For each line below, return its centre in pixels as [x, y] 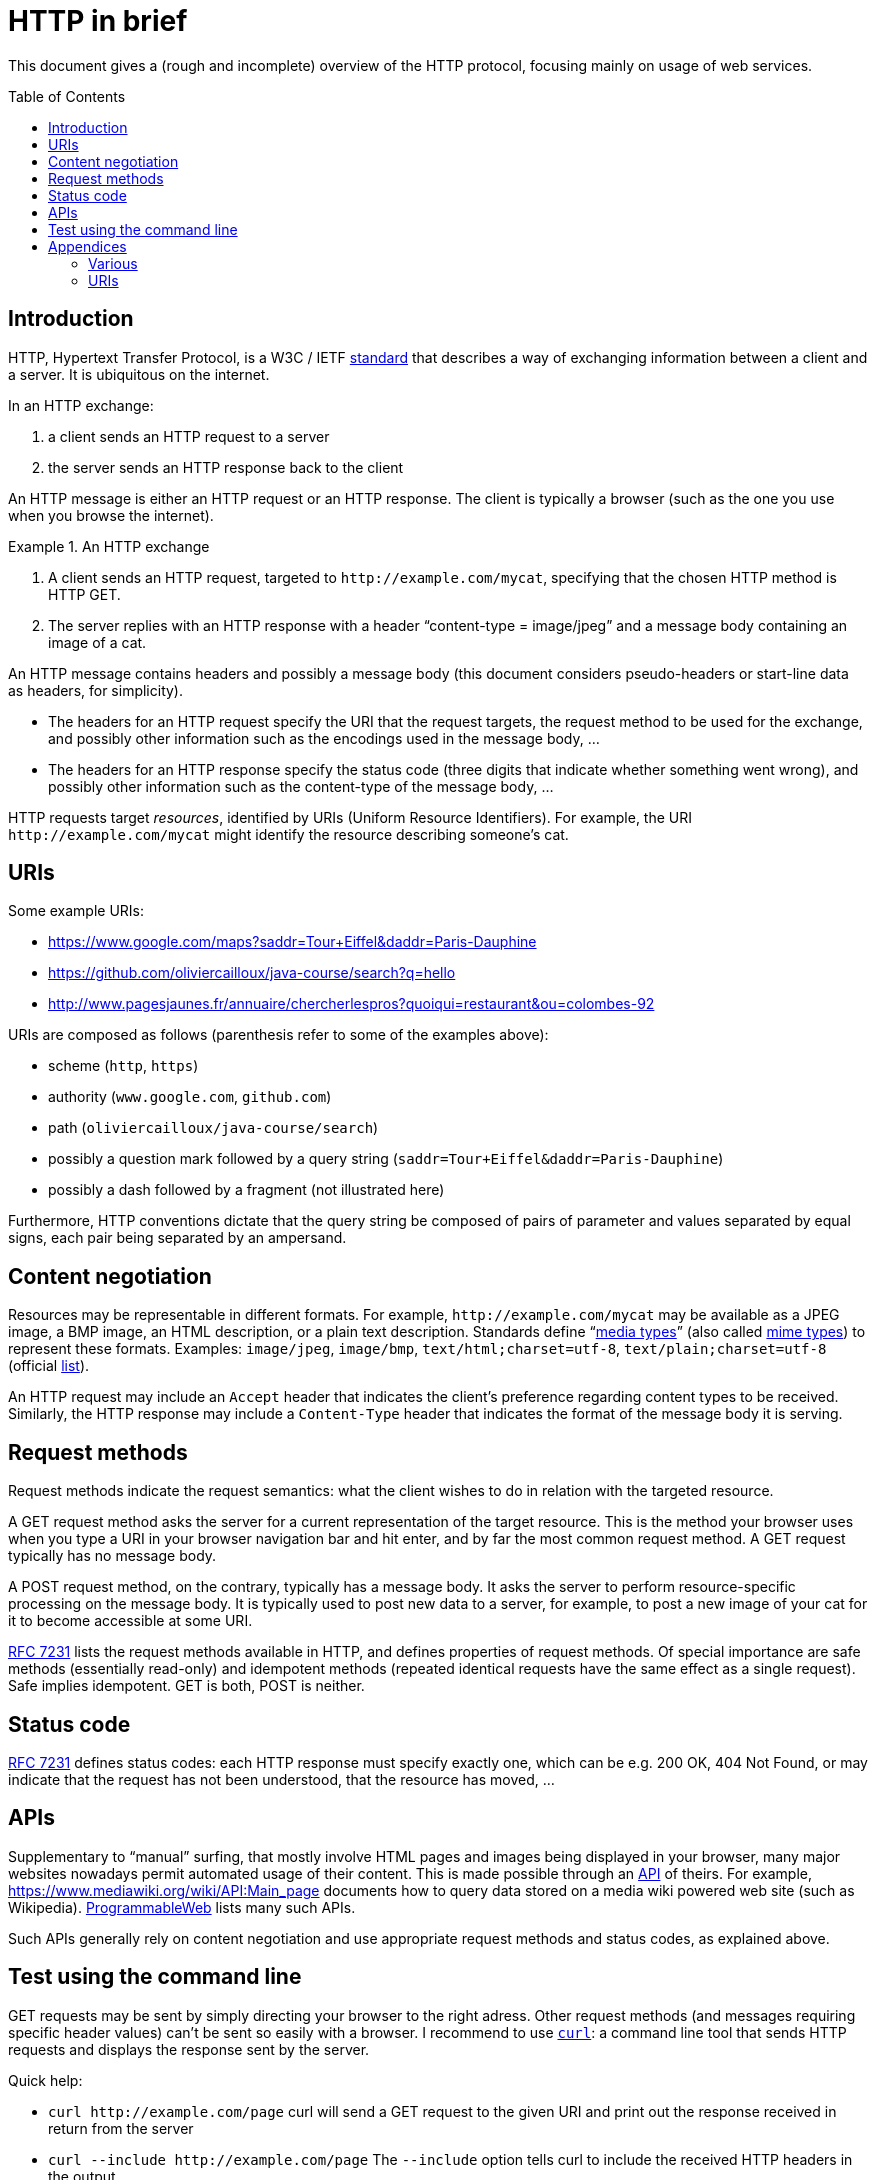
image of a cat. [97, 642]
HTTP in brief [98, 21]
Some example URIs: [76, 911]
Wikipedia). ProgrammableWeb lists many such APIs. [182, 1907]
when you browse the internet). [111, 515]
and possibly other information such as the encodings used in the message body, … [324, 738]
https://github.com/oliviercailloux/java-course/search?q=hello [252, 973]
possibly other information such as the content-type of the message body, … [301, 786]
